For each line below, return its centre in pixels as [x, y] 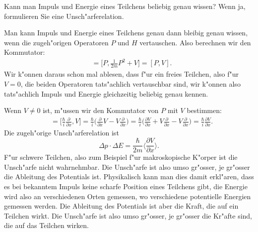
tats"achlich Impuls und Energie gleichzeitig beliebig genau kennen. [106, 93]
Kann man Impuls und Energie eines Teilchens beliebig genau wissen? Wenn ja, [125, 6]
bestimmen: [204, 110]
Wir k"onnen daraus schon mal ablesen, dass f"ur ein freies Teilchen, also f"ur [122, 74]
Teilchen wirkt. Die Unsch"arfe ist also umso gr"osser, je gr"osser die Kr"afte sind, [128, 215]
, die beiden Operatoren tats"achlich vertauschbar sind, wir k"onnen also [130, 83]
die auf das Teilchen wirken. [46, 225]
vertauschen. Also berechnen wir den [195, 42]
